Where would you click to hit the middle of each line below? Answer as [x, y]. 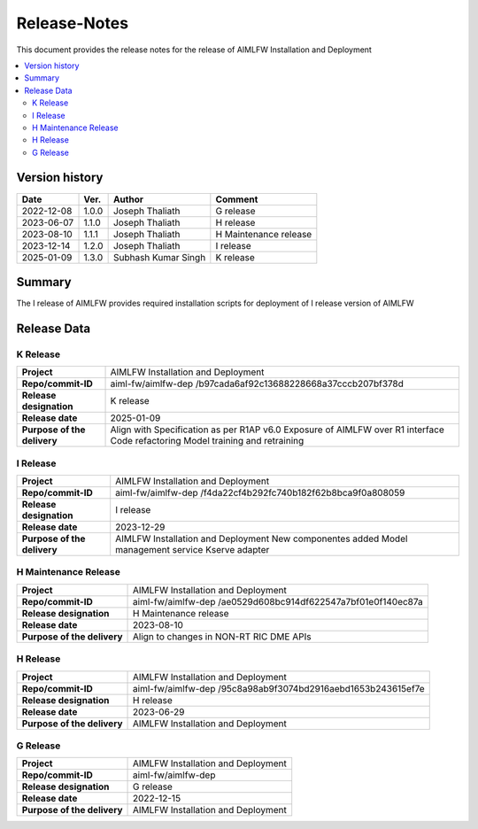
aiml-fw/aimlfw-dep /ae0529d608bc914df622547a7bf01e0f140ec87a [278, 601]
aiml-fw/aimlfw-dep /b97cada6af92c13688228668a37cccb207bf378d [257, 384]
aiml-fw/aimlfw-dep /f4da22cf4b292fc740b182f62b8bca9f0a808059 [260, 493]
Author [128, 199]
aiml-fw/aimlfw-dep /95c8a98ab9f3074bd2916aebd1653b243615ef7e [279, 688]
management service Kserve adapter [193, 550]
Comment [237, 199]
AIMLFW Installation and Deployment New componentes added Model [262, 538]
